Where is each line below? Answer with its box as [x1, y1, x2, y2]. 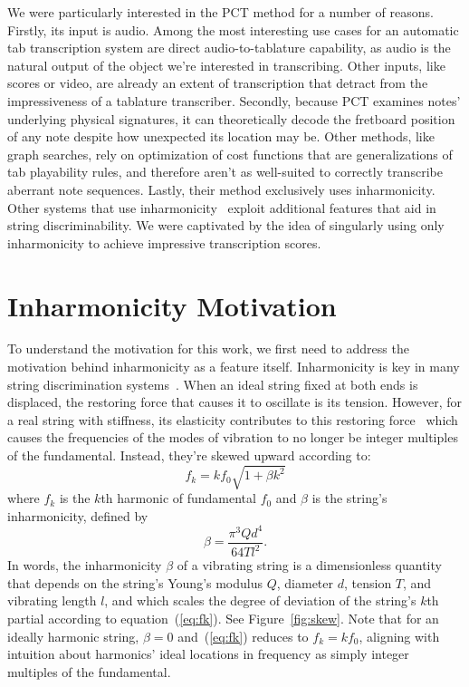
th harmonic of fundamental [100, 489, 256, 508]
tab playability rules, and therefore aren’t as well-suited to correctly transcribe [7, 162, 443, 181]
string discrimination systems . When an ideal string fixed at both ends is [7, 374, 418, 393]
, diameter [276, 573, 334, 592]
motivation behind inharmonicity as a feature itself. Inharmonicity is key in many [7, 357, 460, 376]
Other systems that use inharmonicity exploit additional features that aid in [7, 198, 436, 217]
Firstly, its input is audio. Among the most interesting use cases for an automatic [7, 20, 459, 39]
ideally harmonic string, [7, 626, 139, 645]
